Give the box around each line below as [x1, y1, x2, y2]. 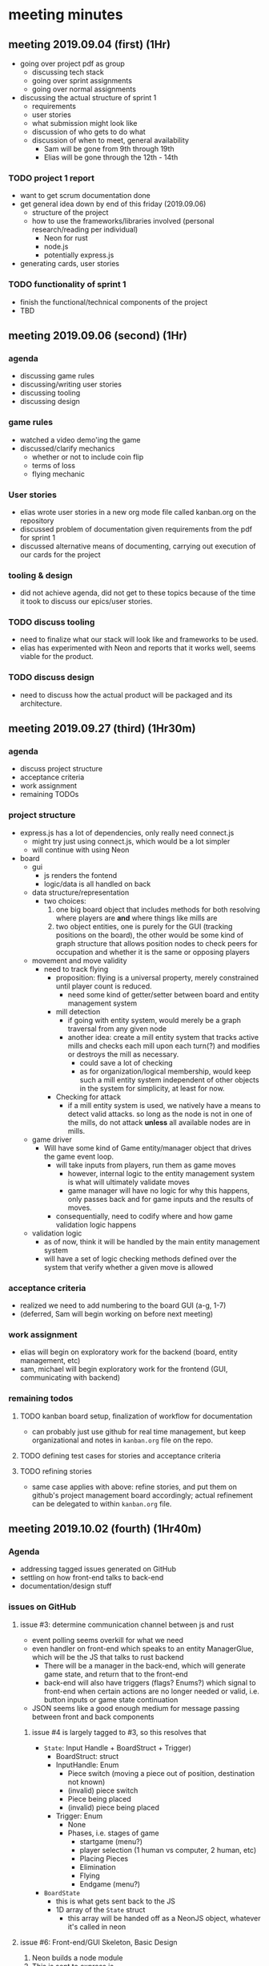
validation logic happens [55, 1220, 137, 1229]
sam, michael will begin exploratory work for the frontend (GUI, [19, 1365, 228, 1374]
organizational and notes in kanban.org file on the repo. [31, 1435, 214, 1445]
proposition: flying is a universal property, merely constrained [55, 973, 259, 982]
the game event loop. [43, 1151, 114, 1161]
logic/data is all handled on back [43, 879, 151, 888]
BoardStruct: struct [55, 1751, 119, 1761]
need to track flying [43, 964, 109, 973]
